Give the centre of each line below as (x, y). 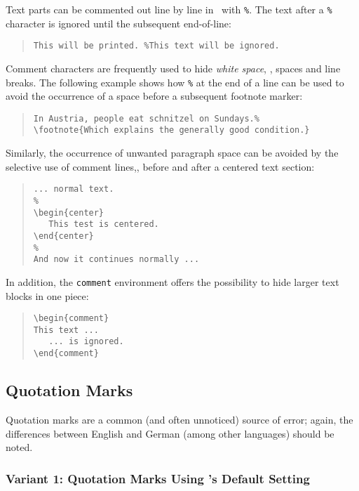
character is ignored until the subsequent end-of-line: (118, 23)
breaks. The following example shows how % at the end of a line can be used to (175, 82)
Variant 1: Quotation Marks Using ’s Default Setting (158, 478)
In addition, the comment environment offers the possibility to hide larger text (172, 281)
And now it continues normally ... (116, 260)
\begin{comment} (71, 319)
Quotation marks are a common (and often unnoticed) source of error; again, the (179, 419)
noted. (19, 447)
